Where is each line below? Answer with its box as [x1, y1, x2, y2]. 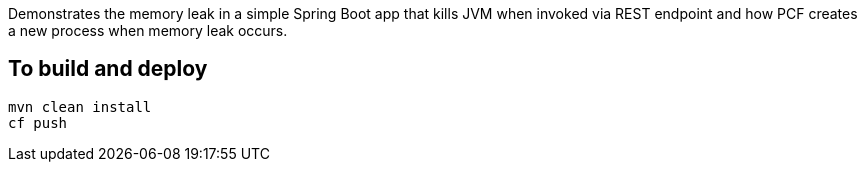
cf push [8, 114, 68, 131]
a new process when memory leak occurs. [8, 22, 288, 39]
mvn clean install [8, 98, 152, 115]
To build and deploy [8, 56, 208, 82]
